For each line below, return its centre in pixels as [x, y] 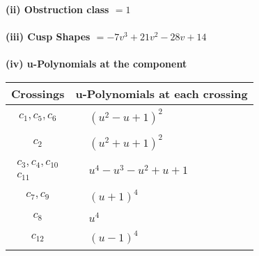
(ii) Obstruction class [57, 9]
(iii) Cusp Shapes [48, 37]
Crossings [38, 93]
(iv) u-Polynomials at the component [96, 64]
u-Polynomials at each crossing [162, 93]
